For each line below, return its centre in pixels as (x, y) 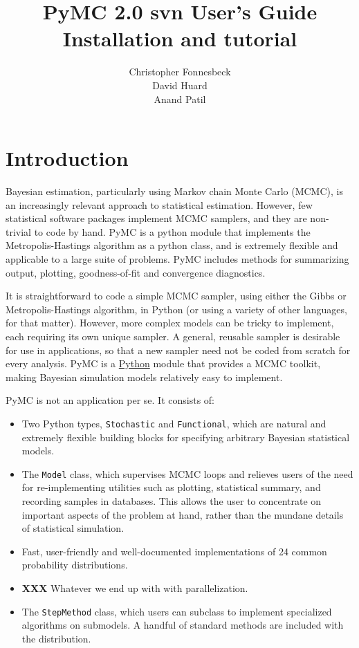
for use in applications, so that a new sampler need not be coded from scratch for (178, 350)
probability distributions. (75, 565)
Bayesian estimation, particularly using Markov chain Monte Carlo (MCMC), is (174, 191)
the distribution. (56, 638)
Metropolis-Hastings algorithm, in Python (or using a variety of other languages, (176, 309)
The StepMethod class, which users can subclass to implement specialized (177, 611)
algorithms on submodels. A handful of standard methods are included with (183, 625)
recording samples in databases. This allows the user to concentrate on (172, 501)
